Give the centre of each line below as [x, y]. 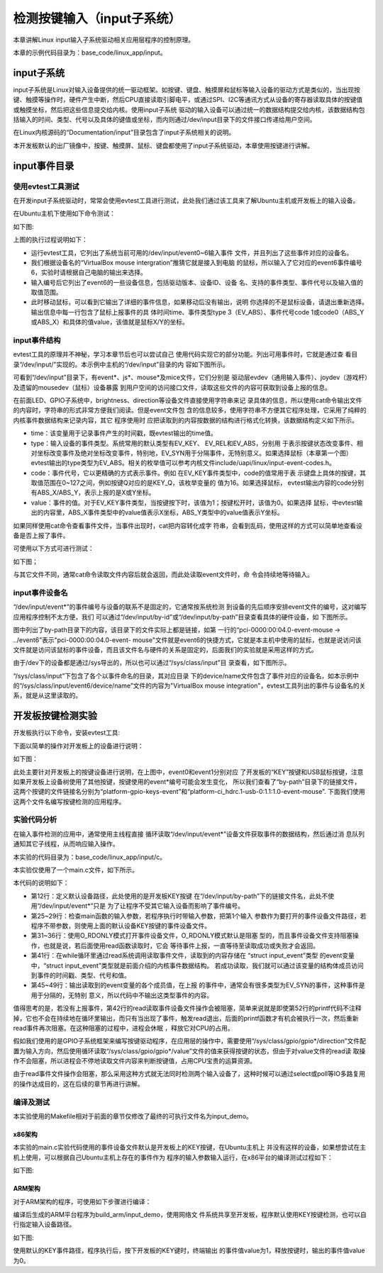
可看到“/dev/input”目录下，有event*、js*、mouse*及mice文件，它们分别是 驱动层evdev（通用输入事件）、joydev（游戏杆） [190, 377]
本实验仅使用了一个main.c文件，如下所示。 [76, 870]
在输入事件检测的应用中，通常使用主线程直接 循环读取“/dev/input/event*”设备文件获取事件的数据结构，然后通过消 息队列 [189, 834]
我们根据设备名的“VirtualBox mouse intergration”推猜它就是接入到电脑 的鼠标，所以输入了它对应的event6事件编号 [196, 262]
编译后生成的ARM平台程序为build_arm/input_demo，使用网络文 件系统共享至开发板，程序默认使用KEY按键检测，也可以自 [190, 1214]
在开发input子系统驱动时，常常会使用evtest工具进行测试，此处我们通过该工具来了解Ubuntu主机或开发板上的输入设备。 [186, 200]
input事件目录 [44, 166]
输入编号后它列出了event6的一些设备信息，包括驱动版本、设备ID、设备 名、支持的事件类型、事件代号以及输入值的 [197, 282]
